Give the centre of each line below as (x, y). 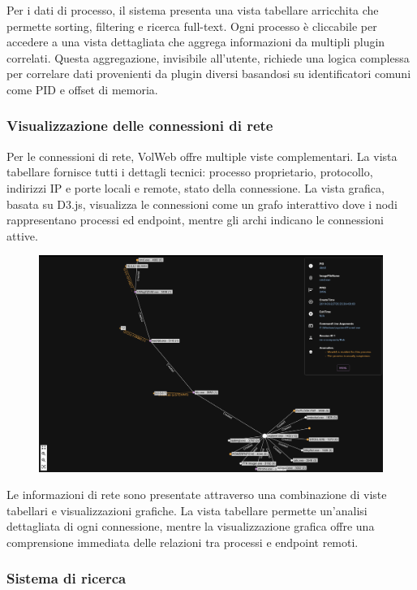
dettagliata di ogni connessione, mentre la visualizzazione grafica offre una (191, 526)
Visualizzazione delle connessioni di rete (140, 126)
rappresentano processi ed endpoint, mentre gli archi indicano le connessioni (195, 220)
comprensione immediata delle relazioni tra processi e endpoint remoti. (183, 542)
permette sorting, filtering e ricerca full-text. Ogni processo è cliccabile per (192, 26)
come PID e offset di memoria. (82, 89)
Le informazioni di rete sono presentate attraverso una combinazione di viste (197, 495)
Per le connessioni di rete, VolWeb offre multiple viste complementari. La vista (202, 156)
